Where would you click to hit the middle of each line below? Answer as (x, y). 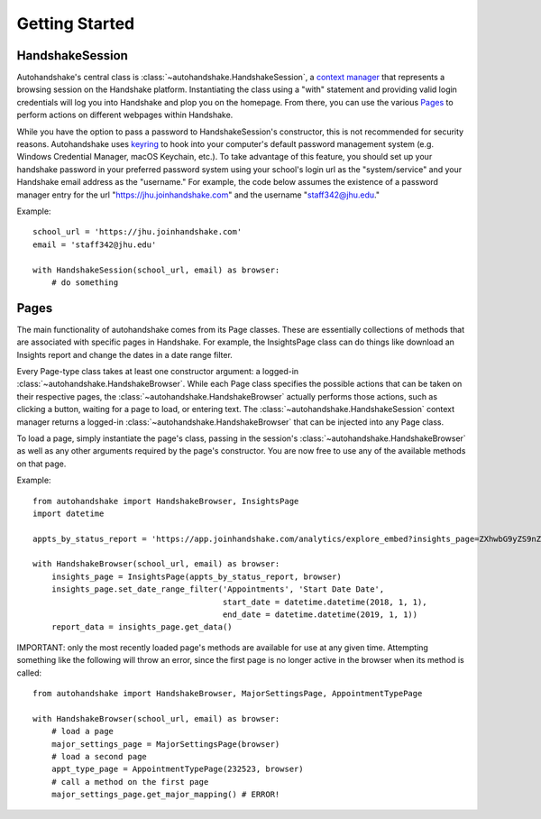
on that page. (41, 464)
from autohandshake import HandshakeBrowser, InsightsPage (166, 501)
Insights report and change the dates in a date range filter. (125, 354)
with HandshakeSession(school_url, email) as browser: (156, 270)
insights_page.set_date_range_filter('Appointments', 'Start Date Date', (218, 589)
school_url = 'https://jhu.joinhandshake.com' (138, 232)
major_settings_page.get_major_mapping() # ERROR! (165, 795)
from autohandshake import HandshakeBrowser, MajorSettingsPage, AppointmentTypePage (228, 693)
